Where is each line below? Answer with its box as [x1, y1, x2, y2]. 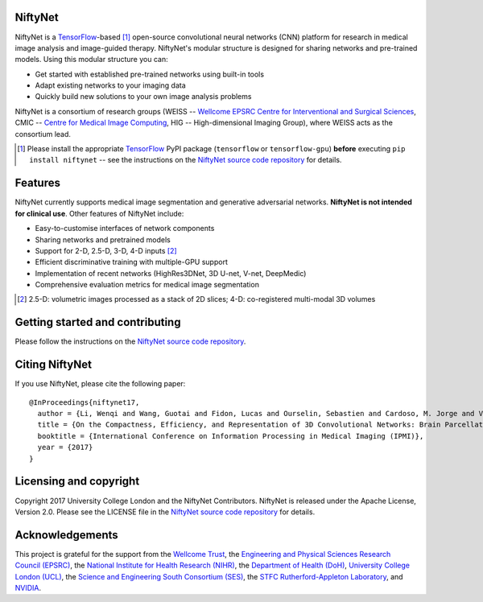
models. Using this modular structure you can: [14, 55, 168, 64]
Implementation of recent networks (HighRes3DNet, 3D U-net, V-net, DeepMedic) [35, 268, 307, 278]
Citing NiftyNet [14, 358, 93, 372]
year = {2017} [37, 443, 93, 452]
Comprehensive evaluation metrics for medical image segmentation [35, 280, 259, 290]
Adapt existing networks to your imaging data [35, 80, 187, 90]
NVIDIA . [14, 583, 42, 592]
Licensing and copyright [14, 475, 140, 489]
